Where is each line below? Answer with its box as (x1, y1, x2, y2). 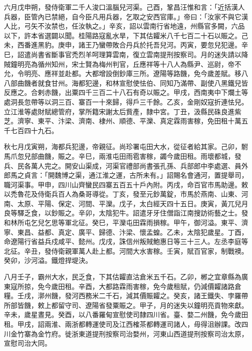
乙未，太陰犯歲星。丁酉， (166, 227, 248, 237)
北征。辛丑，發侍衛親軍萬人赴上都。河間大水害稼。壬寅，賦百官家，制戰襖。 (4, 245, 248, 256)
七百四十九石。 (10, 125, 58, 135)
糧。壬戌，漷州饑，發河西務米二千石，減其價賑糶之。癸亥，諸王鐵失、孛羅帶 (4, 290, 248, 301)
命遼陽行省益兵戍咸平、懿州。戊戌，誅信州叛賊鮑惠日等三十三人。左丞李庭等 (4, 236, 248, 246)
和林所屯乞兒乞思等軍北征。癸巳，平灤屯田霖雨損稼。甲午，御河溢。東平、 (4, 217, 241, 228)
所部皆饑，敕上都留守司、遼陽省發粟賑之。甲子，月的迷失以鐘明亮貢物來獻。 (4, 300, 248, 310)
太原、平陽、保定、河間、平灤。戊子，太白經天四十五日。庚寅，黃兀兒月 (17, 198, 248, 208)
